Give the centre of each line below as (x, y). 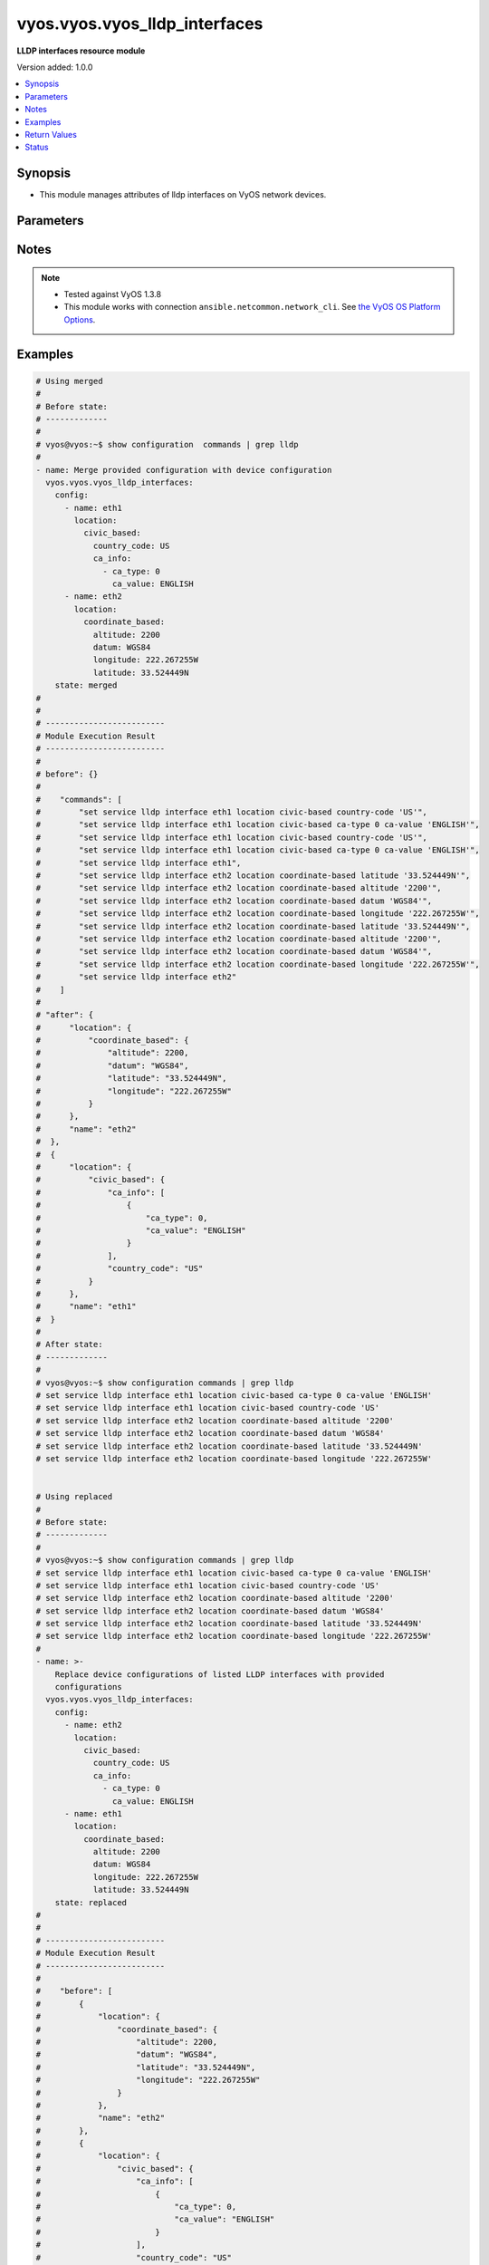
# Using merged (69, 381)
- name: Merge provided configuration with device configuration (184, 470)
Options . (80, 319)
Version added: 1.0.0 (55, 67)
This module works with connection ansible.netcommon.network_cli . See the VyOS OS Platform (252, 307)
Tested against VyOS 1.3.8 (113, 294)
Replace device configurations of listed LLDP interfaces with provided (220, 1674)
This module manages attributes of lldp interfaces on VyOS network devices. (183, 195)
